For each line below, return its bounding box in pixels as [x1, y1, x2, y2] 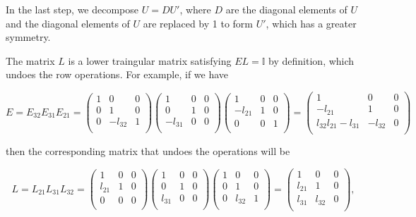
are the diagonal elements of [225, 2, 347, 16]
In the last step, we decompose [6, 2, 139, 16]
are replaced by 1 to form [143, 15, 254, 30]
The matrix [6, 53, 55, 68]
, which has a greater [266, 15, 357, 30]
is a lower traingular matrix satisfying [68, 53, 232, 68]
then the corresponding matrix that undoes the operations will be [6, 144, 290, 159]
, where [179, 2, 211, 16]
